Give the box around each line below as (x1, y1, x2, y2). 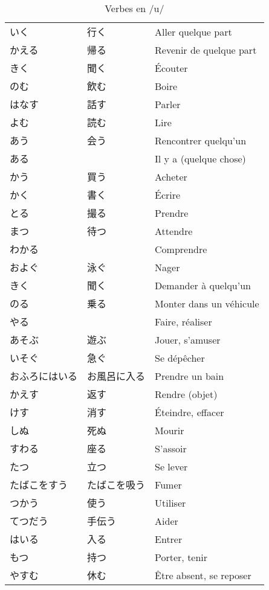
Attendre (155, 223, 193, 238)
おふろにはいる (10, 369, 78, 383)
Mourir (155, 423, 184, 437)
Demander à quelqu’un (155, 278, 251, 292)
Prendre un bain (155, 368, 224, 383)
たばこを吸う (87, 478, 146, 492)
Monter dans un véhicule (155, 296, 259, 310)
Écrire (155, 187, 181, 202)
